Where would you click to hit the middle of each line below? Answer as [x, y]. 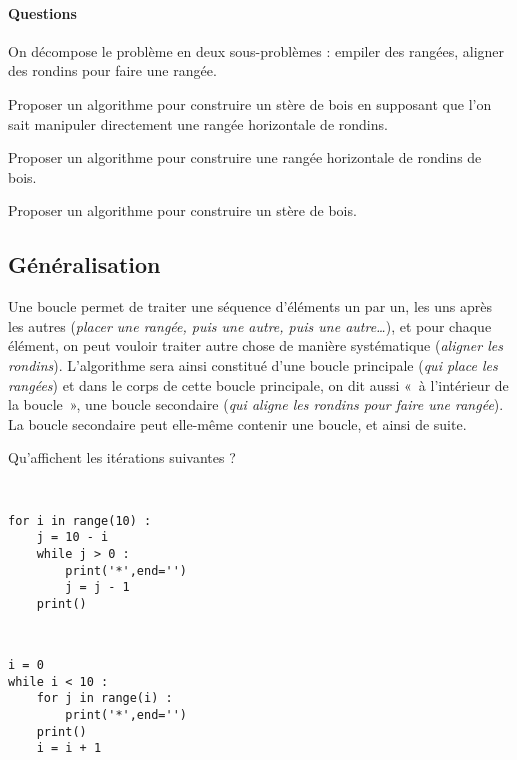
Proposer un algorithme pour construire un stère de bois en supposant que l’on [250, 103]
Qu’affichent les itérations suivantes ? [122, 457]
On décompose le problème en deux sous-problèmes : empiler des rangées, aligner [256, 50]
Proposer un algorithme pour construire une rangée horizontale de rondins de [245, 157]
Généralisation [84, 264]
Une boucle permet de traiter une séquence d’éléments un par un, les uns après [250, 306]
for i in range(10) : [80, 520]
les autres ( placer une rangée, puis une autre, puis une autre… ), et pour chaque [250, 325]
